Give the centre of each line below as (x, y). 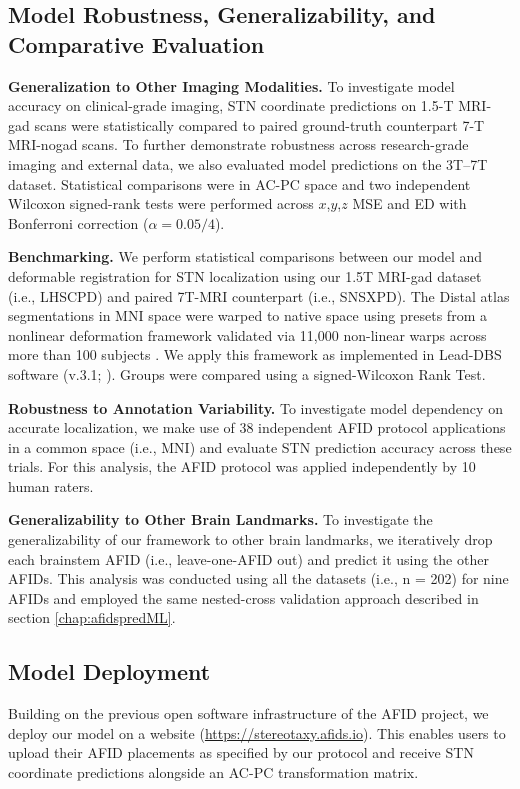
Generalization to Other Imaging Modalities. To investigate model (231, 85)
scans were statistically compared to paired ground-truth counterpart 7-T (259, 124)
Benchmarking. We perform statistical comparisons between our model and (245, 256)
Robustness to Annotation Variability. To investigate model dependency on (255, 407)
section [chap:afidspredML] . (92, 617)
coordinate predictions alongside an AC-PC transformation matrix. (213, 772)
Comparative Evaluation (136, 43)
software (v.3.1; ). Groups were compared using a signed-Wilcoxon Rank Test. (247, 373)
